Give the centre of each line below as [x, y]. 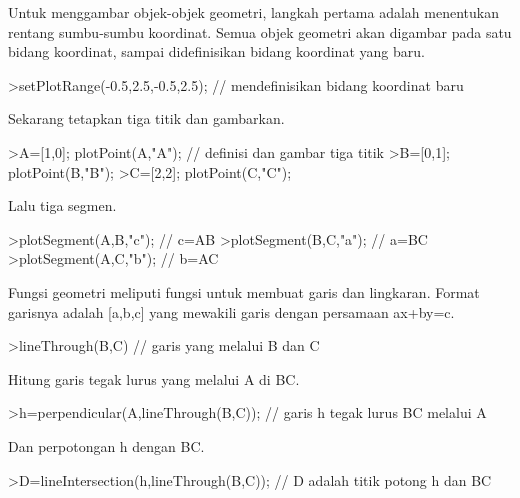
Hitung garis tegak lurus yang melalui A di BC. [154, 378]
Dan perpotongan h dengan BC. [106, 445]
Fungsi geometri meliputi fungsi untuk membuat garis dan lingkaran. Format [244, 291]
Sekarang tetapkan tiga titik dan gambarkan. [146, 118]
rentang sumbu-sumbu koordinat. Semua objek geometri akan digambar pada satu [260, 31]
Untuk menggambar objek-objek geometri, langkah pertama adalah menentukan [253, 12]
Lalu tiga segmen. [62, 205]
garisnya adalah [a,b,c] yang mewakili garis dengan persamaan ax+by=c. [231, 311]
